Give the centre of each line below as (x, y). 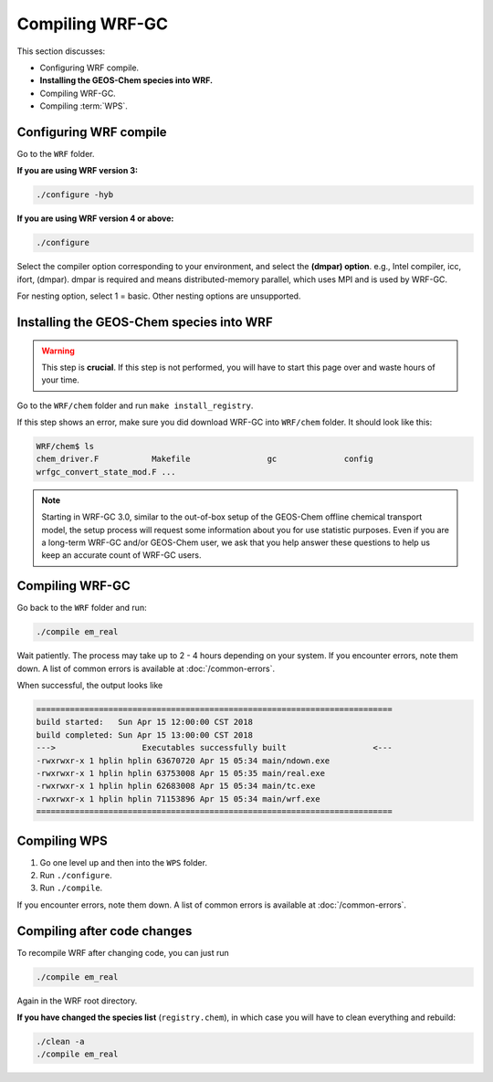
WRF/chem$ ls (65, 446)
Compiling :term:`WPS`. (84, 106)
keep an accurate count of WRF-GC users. (121, 555)
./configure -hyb (75, 195)
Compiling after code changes (105, 931)
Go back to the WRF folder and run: (82, 608)
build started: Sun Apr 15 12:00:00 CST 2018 (144, 722)
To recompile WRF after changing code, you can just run (123, 952)
